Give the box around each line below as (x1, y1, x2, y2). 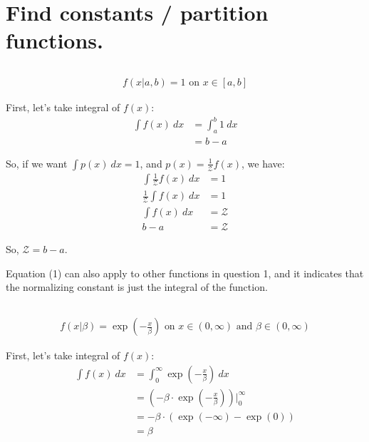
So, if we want (6, 155, 68, 170)
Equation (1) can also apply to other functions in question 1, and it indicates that (6, 265, 364, 280)
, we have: (241, 155, 285, 170)
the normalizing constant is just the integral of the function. (6, 279, 268, 294)
